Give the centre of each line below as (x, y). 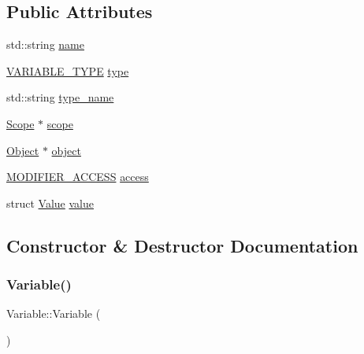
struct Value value (50, 203)
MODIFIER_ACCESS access (78, 177)
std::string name (45, 44)
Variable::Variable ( (54, 313)
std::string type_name (60, 97)
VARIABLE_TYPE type (68, 70)
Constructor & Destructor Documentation (182, 245)
